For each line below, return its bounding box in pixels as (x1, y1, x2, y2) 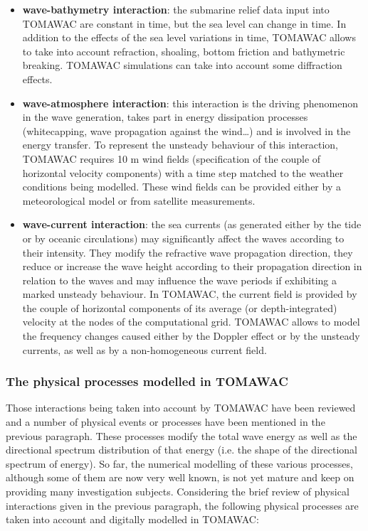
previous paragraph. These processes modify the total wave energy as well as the (6, 428, 357, 443)
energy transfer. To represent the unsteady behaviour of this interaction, (22, 137, 338, 152)
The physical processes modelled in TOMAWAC (6, 372, 288, 390)
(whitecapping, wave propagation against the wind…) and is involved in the (22, 123, 351, 138)
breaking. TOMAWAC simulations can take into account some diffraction (22, 58, 342, 73)
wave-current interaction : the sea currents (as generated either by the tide (22, 217, 362, 232)
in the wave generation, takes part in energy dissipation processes (22, 109, 308, 124)
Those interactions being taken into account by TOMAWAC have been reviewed (6, 400, 356, 415)
